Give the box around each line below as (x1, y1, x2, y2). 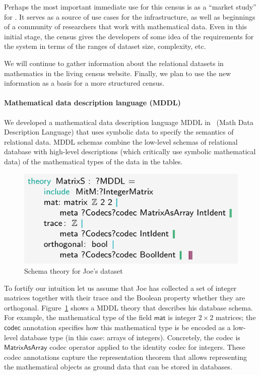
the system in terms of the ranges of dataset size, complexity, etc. (4, 41, 206, 51)
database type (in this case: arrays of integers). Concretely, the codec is (20, 332, 240, 342)
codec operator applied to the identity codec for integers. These (49, 342, 245, 352)
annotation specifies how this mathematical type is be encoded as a (23, 322, 231, 332)
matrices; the (215, 312, 256, 323)
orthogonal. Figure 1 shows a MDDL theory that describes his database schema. (4, 302, 253, 312)
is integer (168, 312, 197, 323)
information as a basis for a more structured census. (4, 78, 164, 88)
